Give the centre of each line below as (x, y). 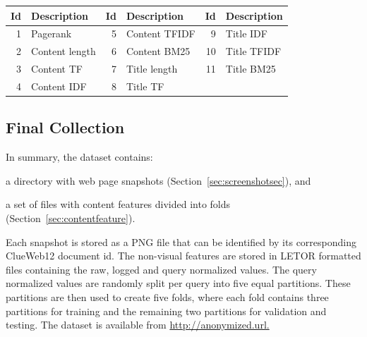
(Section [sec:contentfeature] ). (71, 217)
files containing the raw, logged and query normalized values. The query (161, 269)
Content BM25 (158, 51)
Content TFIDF (161, 33)
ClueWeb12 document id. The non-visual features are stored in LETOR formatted (183, 256)
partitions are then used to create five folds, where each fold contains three (167, 296)
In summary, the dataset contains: (79, 157)
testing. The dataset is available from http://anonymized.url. (138, 325)
